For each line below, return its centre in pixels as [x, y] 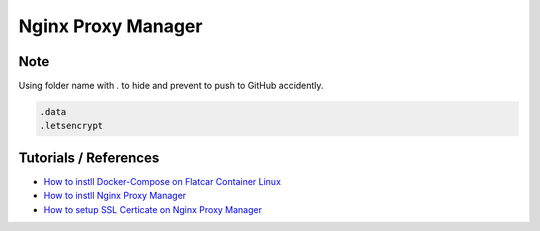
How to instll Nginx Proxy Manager [115, 196]
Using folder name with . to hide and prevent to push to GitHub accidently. [171, 86]
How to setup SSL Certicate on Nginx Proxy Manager [152, 209]
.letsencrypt [71, 126]
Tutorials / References [89, 157]
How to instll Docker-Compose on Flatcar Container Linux [162, 181]
